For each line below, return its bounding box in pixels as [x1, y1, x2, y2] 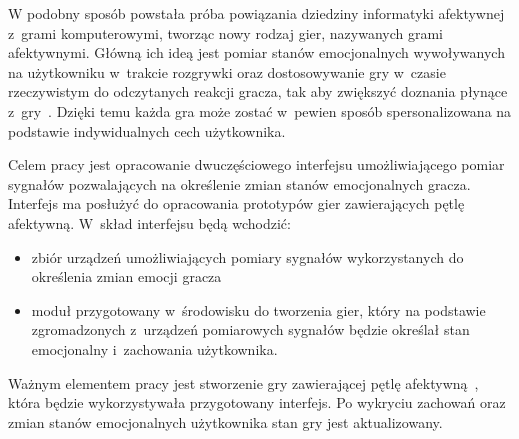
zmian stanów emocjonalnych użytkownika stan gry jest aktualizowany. [8, 411, 443, 432]
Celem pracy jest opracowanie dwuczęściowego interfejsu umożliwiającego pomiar [8, 154, 505, 175]
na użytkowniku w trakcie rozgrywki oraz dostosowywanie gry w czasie [8, 61, 446, 82]
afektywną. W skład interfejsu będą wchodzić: [8, 212, 291, 233]
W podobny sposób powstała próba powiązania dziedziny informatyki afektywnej [8, 3, 505, 23]
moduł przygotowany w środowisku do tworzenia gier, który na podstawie [31, 299, 486, 320]
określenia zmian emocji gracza [31, 266, 222, 287]
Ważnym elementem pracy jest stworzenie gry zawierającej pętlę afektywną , [8, 372, 479, 393]
